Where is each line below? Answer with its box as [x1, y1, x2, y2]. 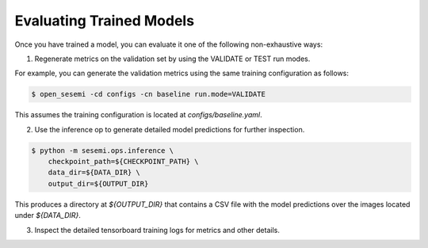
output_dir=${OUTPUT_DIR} [48, 179, 149, 188]
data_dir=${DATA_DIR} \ [48, 168, 140, 177]
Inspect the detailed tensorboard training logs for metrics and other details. [34, 225, 281, 235]
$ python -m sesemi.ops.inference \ [31, 146, 174, 155]
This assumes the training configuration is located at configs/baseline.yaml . [14, 110, 263, 120]
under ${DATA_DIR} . [14, 211, 81, 220]
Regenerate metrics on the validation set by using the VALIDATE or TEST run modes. [34, 54, 311, 63]
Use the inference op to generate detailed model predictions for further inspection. [34, 124, 305, 134]
